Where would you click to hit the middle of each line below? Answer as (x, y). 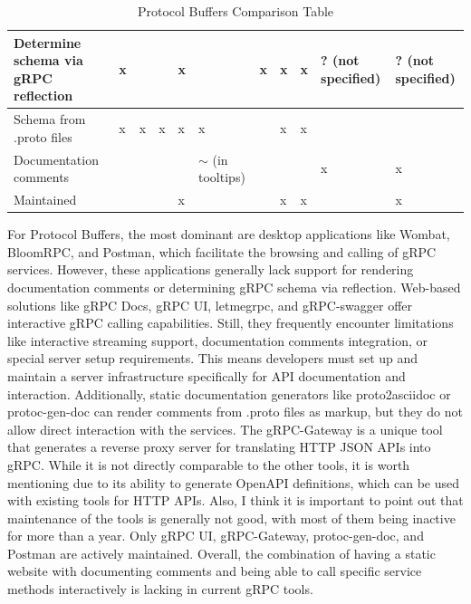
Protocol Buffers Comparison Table (235, 11)
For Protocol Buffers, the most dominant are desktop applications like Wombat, (229, 234)
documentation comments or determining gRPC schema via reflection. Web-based (234, 287)
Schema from (50, 119)
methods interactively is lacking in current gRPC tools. (160, 589)
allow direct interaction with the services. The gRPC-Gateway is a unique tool (225, 429)
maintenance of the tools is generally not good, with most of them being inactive (231, 518)
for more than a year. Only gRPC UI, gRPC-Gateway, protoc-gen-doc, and (216, 536)
